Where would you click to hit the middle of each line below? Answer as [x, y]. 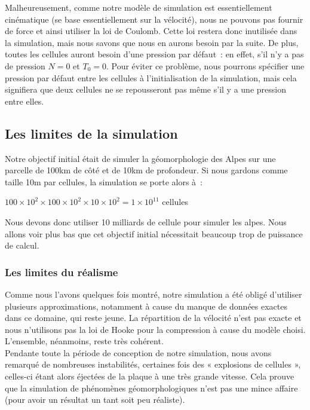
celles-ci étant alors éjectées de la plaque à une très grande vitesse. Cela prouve [150, 376]
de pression [25, 65]
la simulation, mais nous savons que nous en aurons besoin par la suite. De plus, [152, 42]
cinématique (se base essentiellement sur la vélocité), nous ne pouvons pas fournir [154, 19]
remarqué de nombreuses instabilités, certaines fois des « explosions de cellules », [153, 364]
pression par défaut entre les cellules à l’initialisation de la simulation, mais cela [151, 77]
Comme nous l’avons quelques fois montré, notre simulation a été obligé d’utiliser [154, 294]
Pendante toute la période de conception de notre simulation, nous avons [138, 352]
